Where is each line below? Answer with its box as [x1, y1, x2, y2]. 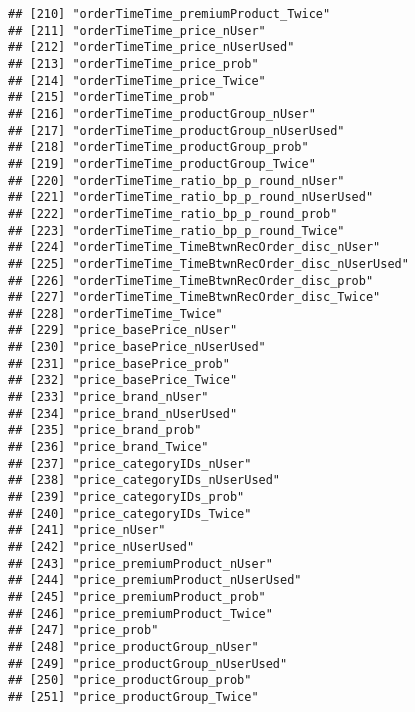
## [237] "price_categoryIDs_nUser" [8, 456, 252, 471]
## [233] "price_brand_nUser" [8, 390, 209, 405]
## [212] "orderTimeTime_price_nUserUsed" [8, 40, 295, 55]
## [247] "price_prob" [8, 623, 159, 638]
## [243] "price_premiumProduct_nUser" [8, 556, 273, 571]
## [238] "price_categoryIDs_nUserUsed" [8, 473, 281, 488]
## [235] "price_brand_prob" [8, 423, 202, 438]
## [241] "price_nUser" [8, 523, 166, 538]
